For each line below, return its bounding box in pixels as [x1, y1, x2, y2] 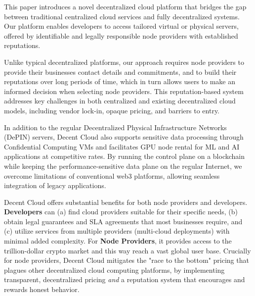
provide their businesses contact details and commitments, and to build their [4, 66, 237, 77]
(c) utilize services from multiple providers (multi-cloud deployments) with [4, 226, 230, 236]
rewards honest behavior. [4, 284, 80, 295]
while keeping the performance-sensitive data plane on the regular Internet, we [4, 160, 242, 171]
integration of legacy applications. [4, 180, 106, 191]
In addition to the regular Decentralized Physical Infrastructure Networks [4, 122, 227, 132]
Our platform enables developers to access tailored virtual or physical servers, [4, 21, 239, 31]
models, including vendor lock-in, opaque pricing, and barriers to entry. [4, 105, 220, 115]
